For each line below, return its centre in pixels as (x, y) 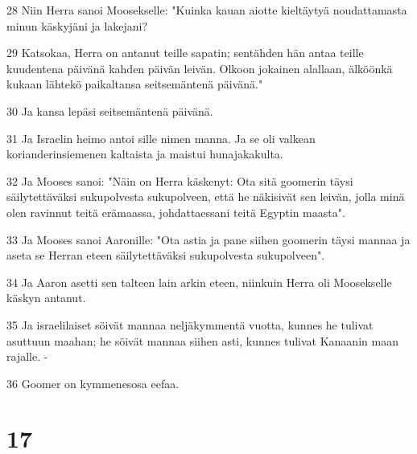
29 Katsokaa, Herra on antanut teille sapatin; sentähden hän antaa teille (185, 53)
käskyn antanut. (46, 298)
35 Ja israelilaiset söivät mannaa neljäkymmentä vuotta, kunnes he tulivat (190, 324)
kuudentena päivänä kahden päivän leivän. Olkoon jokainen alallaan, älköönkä (200, 68)
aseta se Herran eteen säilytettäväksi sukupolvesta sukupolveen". (166, 255)
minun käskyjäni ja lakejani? (77, 25)
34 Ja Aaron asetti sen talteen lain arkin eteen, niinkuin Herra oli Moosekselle (199, 282)
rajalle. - (27, 356)
